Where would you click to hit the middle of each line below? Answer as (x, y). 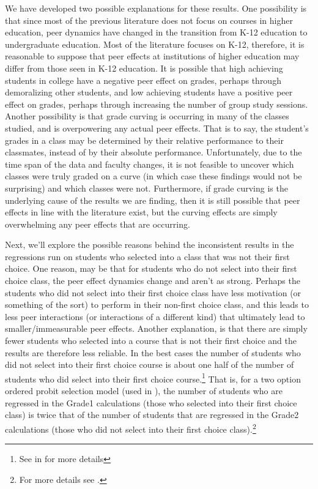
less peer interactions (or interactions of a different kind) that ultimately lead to (155, 316)
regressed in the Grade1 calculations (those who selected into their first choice (151, 402)
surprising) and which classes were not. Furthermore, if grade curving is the (146, 188)
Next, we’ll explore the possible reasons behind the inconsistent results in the (150, 244)
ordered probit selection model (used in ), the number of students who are (144, 391)
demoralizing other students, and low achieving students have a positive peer (149, 92)
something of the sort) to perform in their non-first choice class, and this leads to (157, 304)
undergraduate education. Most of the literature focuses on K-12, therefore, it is (155, 44)
